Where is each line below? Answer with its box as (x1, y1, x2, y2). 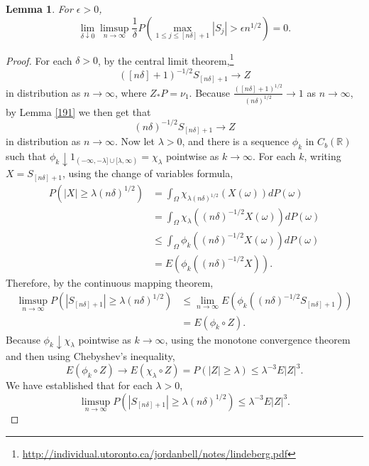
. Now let (115, 134, 155, 149)
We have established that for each (6, 378, 153, 393)
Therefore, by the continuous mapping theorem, (6, 275, 214, 290)
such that (6, 149, 47, 164)
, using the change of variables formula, (62, 166, 233, 181)
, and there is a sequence (182, 134, 290, 149)
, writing (304, 149, 341, 164)
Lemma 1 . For (6, 1, 73, 16)
